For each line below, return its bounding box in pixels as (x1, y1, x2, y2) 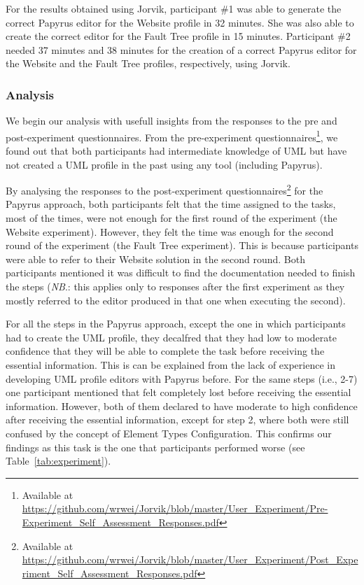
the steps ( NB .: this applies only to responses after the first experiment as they (6, 279, 345, 294)
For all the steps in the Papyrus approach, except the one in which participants (6, 316, 346, 331)
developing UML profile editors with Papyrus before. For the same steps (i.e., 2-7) (6, 371, 358, 386)
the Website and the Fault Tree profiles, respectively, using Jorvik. (6, 56, 290, 71)
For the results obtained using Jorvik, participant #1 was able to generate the (6, 1, 342, 15)
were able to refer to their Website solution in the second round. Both (6, 251, 306, 266)
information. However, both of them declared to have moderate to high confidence (6, 398, 358, 413)
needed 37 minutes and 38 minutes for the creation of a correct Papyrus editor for (6, 42, 357, 57)
